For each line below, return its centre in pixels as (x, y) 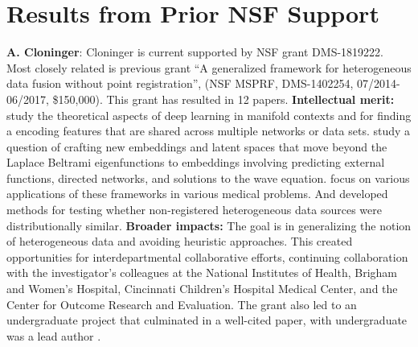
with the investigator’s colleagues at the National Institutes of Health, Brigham (202, 273)
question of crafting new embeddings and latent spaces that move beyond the (197, 146)
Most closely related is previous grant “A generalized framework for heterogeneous (209, 67)
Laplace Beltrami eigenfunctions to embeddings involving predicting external (196, 162)
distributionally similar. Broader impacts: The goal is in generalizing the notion (209, 225)
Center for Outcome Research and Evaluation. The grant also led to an (182, 304)
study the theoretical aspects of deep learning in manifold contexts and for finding (209, 115)
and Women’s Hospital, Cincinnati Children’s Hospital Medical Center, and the (202, 289)
